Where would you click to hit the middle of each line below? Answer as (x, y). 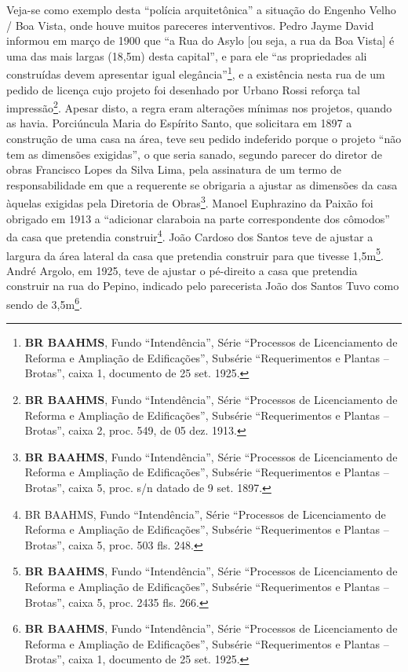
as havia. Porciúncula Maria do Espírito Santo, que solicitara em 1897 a (179, 123)
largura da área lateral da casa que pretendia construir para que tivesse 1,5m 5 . (195, 254)
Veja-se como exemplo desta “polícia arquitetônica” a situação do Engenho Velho (201, 9)
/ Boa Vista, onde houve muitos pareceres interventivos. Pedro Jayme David (190, 25)
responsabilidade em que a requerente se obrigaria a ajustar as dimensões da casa (202, 184)
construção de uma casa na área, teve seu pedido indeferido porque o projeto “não (204, 139)
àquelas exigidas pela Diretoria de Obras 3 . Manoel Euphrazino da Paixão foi (190, 202)
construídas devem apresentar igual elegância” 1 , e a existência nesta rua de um (196, 73)
